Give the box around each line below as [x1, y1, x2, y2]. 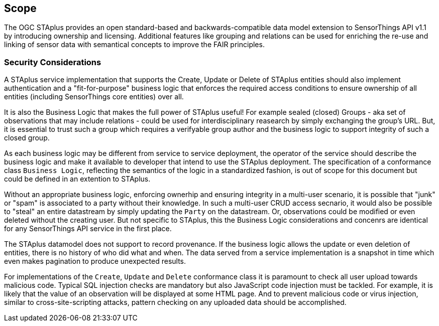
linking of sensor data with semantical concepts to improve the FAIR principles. [4, 40, 265, 49]
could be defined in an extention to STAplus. [4, 175, 151, 184]
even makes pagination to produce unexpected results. [4, 257, 186, 266]
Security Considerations [4, 57, 101, 67]
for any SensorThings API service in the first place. [4, 224, 172, 233]
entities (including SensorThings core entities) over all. [4, 92, 184, 101]
